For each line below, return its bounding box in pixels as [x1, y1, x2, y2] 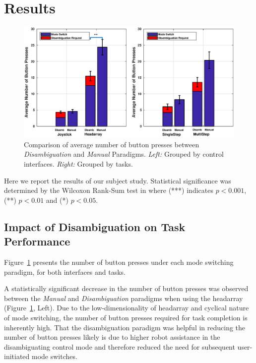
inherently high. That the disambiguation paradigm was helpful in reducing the [4, 322, 246, 332]
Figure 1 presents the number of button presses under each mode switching [4, 257, 234, 267]
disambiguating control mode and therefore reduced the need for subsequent [4, 341, 235, 352]
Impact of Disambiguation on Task [4, 219, 186, 234]
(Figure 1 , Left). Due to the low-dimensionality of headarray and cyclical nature [4, 302, 249, 313]
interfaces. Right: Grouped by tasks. [24, 159, 133, 169]
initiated [4, 351, 30, 362]
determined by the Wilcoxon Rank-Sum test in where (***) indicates [4, 185, 213, 195]
